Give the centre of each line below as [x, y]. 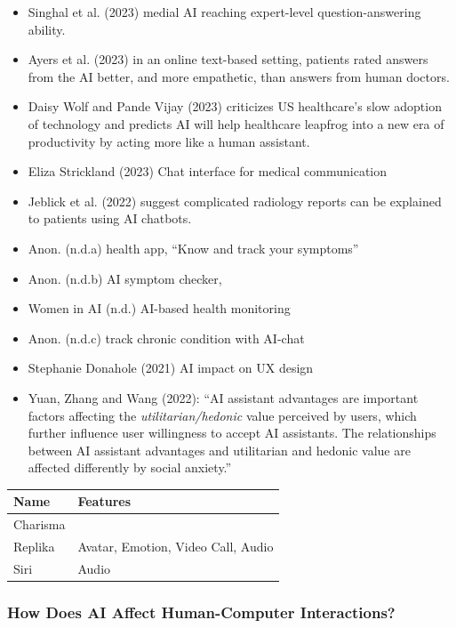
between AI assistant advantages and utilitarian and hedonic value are [219, 450]
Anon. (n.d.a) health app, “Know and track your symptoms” [193, 248]
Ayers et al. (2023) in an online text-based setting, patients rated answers [228, 59]
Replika [34, 547]
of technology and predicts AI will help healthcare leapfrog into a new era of [236, 123]
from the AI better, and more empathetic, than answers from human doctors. [239, 76]
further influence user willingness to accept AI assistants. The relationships [232, 433]
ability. [47, 29]
